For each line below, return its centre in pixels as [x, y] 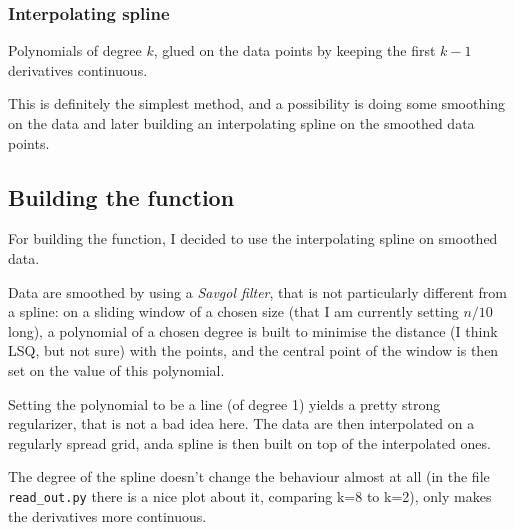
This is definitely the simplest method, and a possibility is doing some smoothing [256, 103]
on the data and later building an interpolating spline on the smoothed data [241, 123]
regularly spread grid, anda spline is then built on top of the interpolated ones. [249, 442]
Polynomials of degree [75, 50]
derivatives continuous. [78, 69]
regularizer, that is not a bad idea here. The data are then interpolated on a [241, 423]
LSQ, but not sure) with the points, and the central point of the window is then [253, 350]
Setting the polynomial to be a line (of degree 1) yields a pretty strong [224, 403]
